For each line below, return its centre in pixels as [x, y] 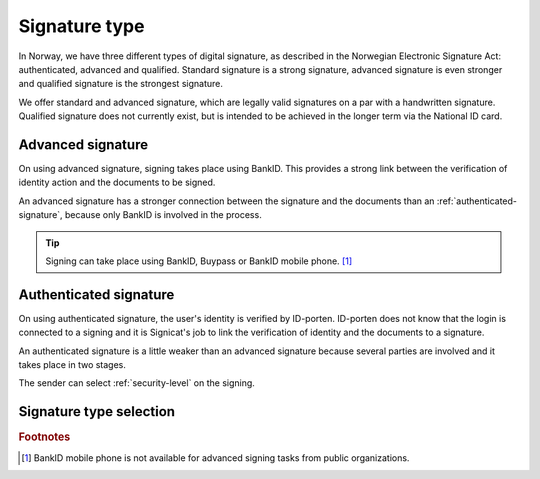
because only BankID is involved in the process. [163, 215]
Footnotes [44, 437]
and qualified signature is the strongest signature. [121, 84]
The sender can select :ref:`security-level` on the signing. [136, 383]
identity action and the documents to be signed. [117, 182]
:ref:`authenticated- [477, 201]
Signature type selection [96, 411]
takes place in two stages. [72, 365]
